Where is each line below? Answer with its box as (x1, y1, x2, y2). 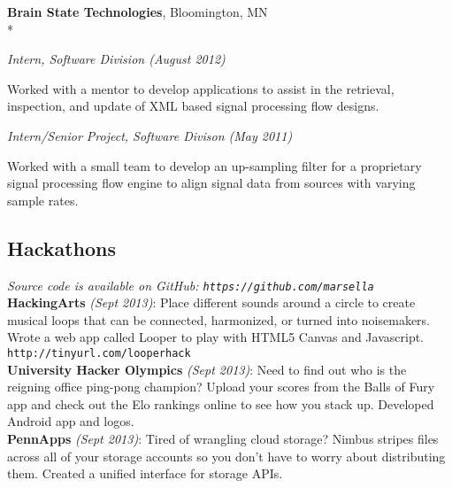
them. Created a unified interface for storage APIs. (7, 464, 283, 483)
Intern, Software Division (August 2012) (7, 50, 226, 68)
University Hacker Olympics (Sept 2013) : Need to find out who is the (7, 360, 407, 378)
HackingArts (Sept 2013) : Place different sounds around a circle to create (7, 293, 416, 312)
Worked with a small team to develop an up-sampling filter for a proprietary (7, 156, 422, 174)
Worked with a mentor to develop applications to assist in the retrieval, (7, 79, 395, 97)
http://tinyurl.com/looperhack (7, 346, 191, 360)
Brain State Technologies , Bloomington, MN (7, 3, 268, 20)
